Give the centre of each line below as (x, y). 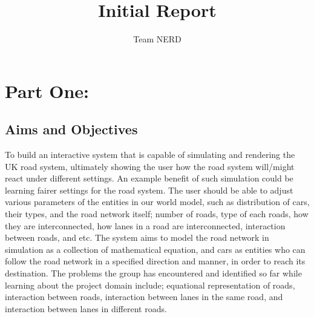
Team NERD (157, 39)
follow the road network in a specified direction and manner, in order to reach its (155, 261)
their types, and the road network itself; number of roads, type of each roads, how (157, 214)
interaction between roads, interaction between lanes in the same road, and (144, 297)
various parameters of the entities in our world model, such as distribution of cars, (157, 202)
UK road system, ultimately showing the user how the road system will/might (150, 166)
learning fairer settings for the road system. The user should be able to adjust (149, 190)
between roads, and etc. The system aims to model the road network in (137, 237)
